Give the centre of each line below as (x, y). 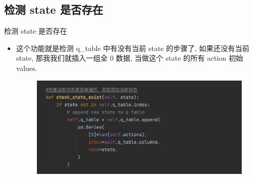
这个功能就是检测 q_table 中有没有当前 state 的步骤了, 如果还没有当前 (133, 48)
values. (27, 68)
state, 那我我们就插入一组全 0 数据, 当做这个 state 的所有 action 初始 (130, 58)
